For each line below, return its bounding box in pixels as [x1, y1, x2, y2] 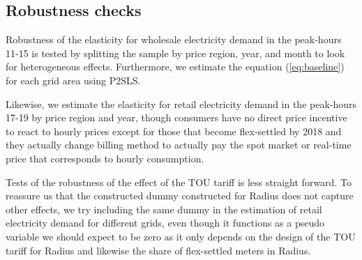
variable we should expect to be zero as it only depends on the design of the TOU [6, 229, 356, 243]
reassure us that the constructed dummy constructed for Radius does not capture [6, 188, 354, 203]
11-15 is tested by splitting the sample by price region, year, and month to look [6, 45, 345, 60]
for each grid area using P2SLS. [6, 72, 141, 87]
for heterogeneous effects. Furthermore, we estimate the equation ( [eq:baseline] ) [6, 59, 345, 74]
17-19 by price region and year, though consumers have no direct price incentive [6, 110, 347, 125]
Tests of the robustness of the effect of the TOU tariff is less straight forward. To [6, 174, 352, 189]
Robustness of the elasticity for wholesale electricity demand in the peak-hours [6, 32, 342, 47]
